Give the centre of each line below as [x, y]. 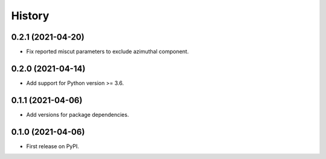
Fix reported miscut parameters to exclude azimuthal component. [107, 52]
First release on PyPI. [53, 146]
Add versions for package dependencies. [78, 114]
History [30, 16]
